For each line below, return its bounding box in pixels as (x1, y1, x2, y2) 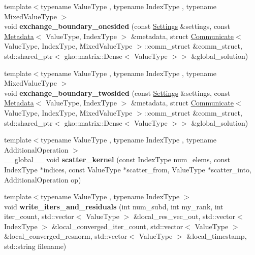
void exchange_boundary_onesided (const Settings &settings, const (4, 21, 230, 31)
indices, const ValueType (43, 164, 121, 174)
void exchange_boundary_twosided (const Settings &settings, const (4, 87, 231, 98)
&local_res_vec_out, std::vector (133, 211, 235, 222)
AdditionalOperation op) (4, 174, 81, 185)
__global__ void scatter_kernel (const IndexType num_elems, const (4, 154, 230, 165)
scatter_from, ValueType (126, 164, 205, 174)
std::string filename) (4, 241, 67, 251)
